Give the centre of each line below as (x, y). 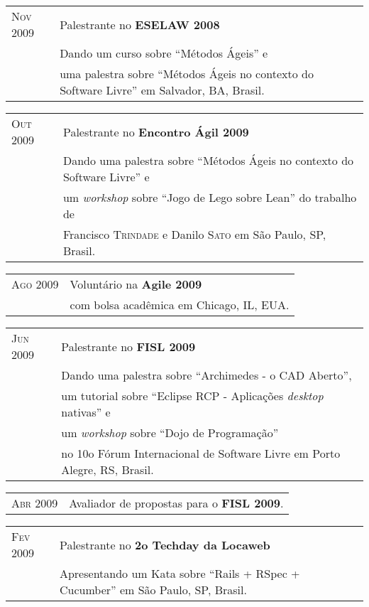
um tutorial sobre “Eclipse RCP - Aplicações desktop (192, 396)
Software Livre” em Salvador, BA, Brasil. (162, 90)
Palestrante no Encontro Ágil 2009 (156, 131)
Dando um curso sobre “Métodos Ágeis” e (164, 53)
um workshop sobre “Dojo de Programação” (170, 433)
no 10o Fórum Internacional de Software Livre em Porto (201, 453)
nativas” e (86, 412)
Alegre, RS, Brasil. (108, 469)
